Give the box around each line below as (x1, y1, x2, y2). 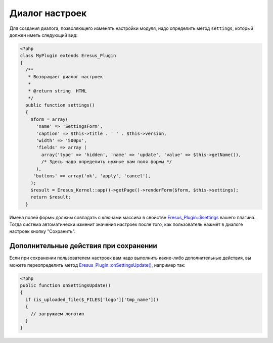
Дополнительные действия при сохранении (9, 241, 158, 250)
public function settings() (25, 103, 95, 108)
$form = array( (30, 116, 68, 122)
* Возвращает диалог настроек (28, 74, 103, 80)
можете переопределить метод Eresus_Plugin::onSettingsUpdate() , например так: (9, 262, 186, 268)
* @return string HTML (28, 88, 87, 94)
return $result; (30, 194, 71, 200)
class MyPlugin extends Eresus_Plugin (20, 53, 116, 59)
